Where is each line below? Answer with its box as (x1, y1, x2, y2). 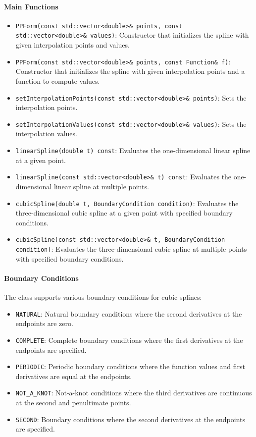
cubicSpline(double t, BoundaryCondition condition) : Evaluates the (15, 198, 239, 208)
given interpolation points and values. (15, 40, 130, 50)
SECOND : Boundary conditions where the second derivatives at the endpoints (15, 414, 245, 424)
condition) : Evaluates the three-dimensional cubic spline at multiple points (15, 244, 247, 254)
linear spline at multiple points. (53, 181, 149, 191)
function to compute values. (15, 75, 100, 86)
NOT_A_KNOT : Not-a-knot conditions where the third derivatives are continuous (15, 387, 252, 398)
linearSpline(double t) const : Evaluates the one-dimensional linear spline (15, 145, 251, 156)
